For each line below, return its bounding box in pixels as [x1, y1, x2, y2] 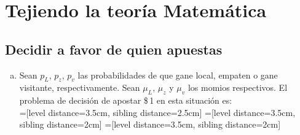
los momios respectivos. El [187, 81, 288, 94]
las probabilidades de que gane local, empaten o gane [77, 68, 278, 81]
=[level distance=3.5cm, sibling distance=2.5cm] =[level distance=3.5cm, [19, 106, 296, 118]
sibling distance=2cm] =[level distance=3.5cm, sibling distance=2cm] [19, 118, 281, 131]
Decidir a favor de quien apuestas [5, 39, 223, 58]
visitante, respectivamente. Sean [19, 81, 140, 94]
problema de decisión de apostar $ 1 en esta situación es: [19, 94, 232, 107]
